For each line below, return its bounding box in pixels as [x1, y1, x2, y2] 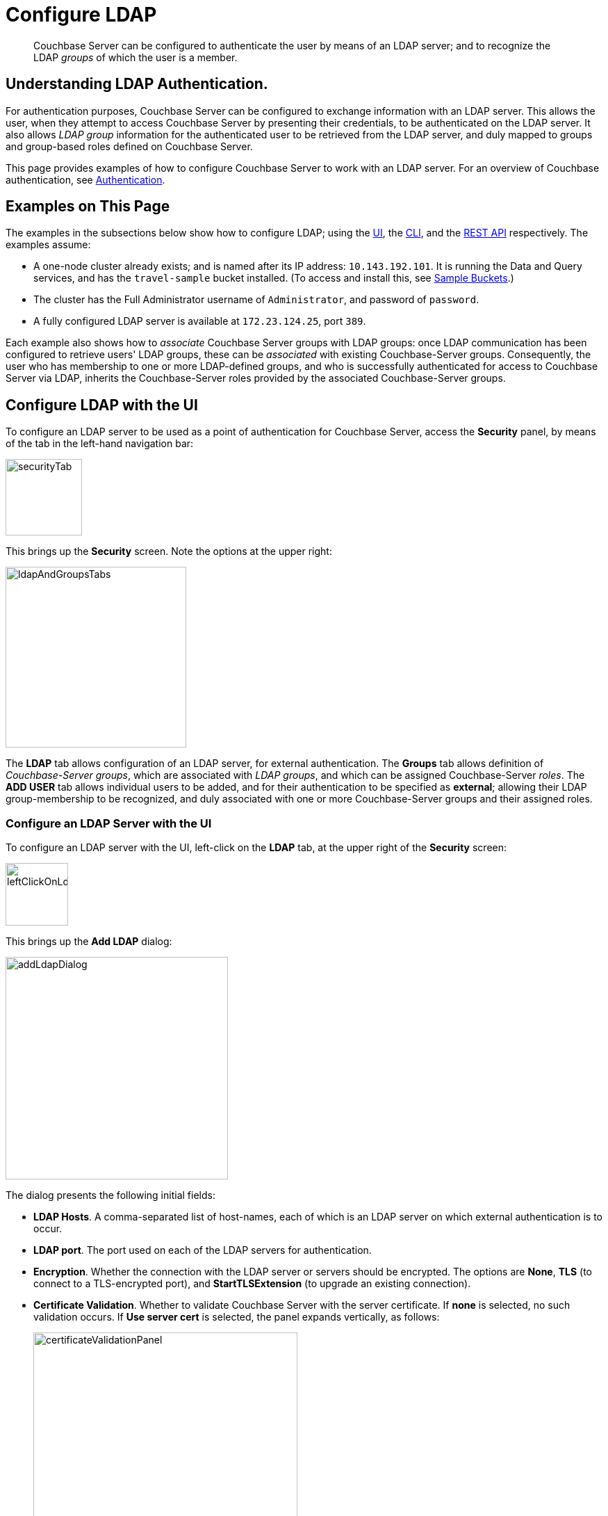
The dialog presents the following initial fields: [6, 1189, 215, 1202]
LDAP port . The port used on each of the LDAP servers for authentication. [33, 1244, 372, 1257]
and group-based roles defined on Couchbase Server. [6, 140, 253, 152]
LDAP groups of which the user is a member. [33, 51, 238, 63]
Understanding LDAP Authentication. [6, 75, 268, 93]
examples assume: [6, 239, 91, 251]
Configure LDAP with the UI [6, 396, 198, 414]
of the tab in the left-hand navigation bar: [6, 437, 194, 450]
